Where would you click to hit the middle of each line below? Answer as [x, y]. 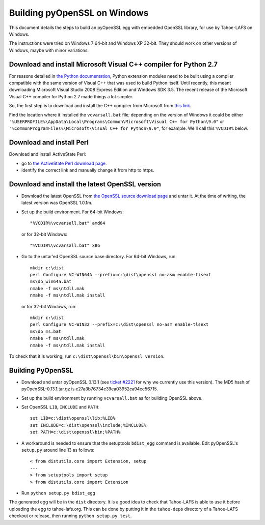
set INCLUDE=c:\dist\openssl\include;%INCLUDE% [88, 425]
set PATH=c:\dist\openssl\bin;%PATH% [76, 432]
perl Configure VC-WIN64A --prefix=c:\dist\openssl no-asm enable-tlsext [121, 275]
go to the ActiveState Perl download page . [64, 163]
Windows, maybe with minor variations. [49, 50]
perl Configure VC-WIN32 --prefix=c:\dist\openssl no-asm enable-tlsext [119, 325]
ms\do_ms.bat [46, 331]
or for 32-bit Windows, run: [49, 306]
